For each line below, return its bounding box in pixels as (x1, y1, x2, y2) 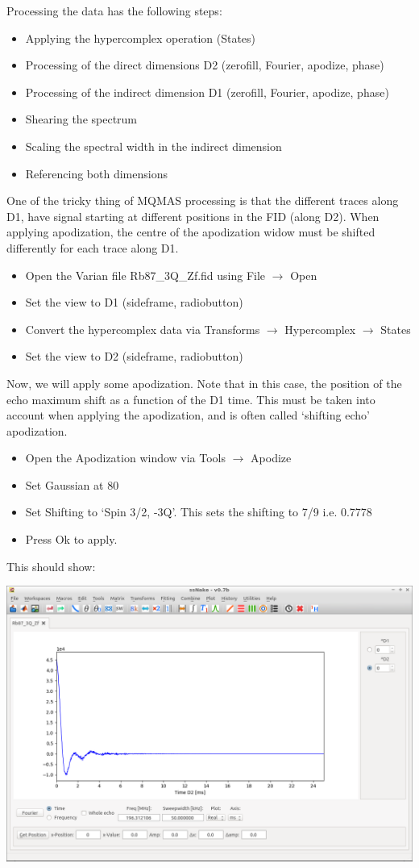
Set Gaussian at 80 (25, 476, 119, 493)
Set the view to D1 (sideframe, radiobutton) (25, 294, 243, 311)
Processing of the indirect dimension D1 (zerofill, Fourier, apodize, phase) (25, 83, 389, 100)
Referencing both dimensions (25, 165, 168, 182)
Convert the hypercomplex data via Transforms (25, 320, 260, 337)
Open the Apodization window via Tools (25, 449, 226, 466)
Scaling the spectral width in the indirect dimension (25, 137, 282, 154)
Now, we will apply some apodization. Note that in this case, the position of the (6, 374, 402, 391)
